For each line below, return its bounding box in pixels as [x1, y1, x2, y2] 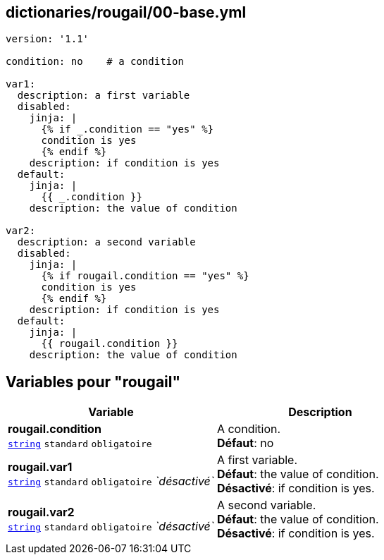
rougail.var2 [8, 505, 75, 520]
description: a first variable [17, 90, 190, 102]
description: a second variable [17, 236, 196, 248]
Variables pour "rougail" [6, 372, 181, 391]
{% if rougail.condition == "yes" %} [41, 270, 249, 282]
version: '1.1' [6, 33, 89, 45]
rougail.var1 [8, 460, 73, 475]
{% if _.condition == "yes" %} [41, 123, 214, 135]
